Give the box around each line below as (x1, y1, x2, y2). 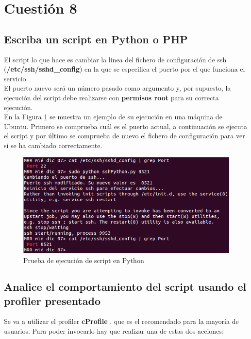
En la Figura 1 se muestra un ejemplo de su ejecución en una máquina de (4, 112, 222, 122)
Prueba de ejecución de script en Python (23, 255, 144, 265)
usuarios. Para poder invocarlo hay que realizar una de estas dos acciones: (4, 325, 224, 336)
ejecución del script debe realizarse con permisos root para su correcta (4, 92, 219, 102)
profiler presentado (4, 293, 101, 308)
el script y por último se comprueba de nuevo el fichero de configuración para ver (4, 131, 245, 141)
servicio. (4, 73, 28, 83)
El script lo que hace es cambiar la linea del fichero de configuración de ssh (4, 54, 227, 64)
